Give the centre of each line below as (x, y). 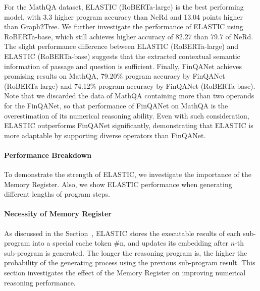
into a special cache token (72, 243)
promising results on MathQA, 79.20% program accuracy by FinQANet (115, 76)
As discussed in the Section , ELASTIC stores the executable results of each (122, 233)
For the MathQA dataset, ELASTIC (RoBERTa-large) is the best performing (124, 7)
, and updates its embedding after (176, 243)
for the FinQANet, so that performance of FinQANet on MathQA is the (116, 105)
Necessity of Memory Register (58, 214)
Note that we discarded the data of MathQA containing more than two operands (129, 96)
